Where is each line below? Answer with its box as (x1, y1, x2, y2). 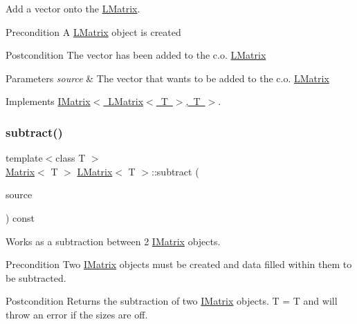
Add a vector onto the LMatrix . (6, 1, 140, 15)
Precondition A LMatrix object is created (6, 24, 181, 39)
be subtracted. (6, 270, 66, 285)
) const (6, 210, 35, 225)
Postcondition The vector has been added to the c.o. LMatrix (6, 48, 266, 62)
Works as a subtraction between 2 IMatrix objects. (6, 234, 221, 248)
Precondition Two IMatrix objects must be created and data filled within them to (6, 257, 352, 271)
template (6, 151, 43, 165)
